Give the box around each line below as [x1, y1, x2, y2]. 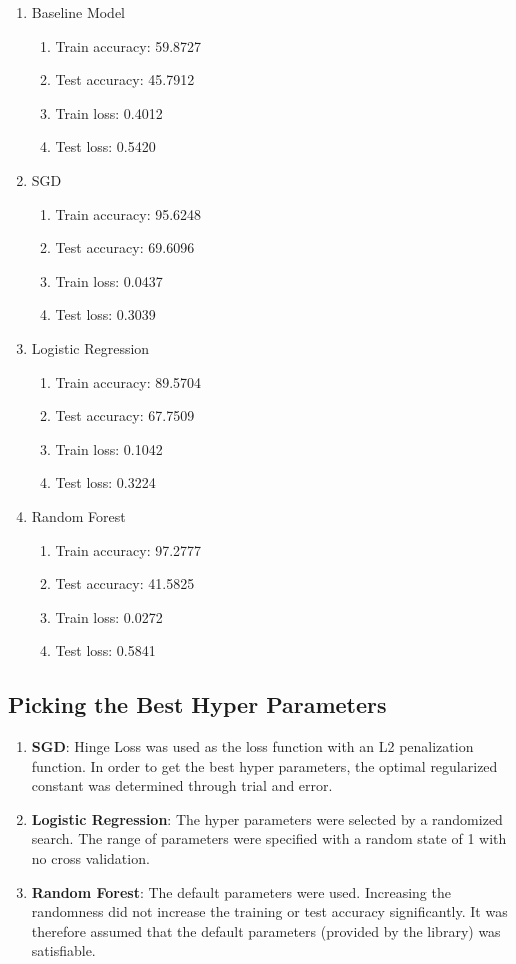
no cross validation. [31, 848, 150, 869]
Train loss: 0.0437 [55, 270, 163, 291]
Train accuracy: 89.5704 [55, 371, 202, 392]
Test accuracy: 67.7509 [55, 405, 195, 426]
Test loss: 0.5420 [55, 136, 156, 157]
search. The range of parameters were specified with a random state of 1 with [31, 828, 507, 849]
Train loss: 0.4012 [55, 102, 163, 123]
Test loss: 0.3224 [55, 472, 156, 493]
